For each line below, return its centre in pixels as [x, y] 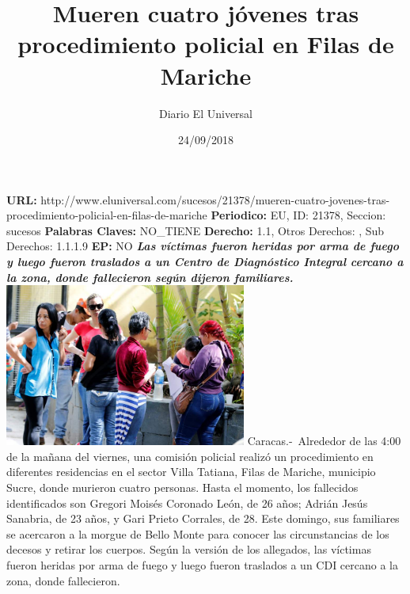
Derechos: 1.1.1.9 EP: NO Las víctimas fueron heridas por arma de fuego [203, 246]
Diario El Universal [205, 113]
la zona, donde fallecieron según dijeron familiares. [150, 277]
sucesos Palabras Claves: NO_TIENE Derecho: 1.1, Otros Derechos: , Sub [196, 230]
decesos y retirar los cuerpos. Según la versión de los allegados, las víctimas [189, 549]
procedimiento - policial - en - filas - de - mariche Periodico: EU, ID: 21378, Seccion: [196, 215]
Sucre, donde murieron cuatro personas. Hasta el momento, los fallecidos [182, 487]
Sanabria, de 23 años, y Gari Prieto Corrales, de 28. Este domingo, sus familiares [203, 518]
